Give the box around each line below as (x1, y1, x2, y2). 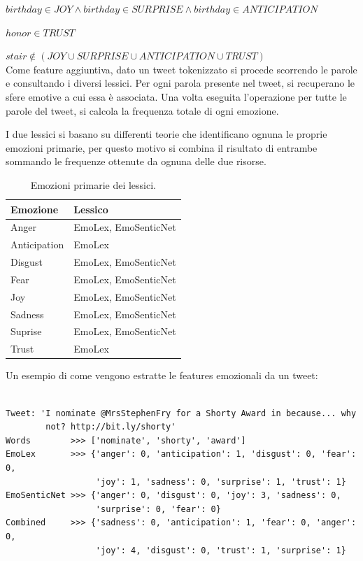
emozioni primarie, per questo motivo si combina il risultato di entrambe (6, 140, 318, 155)
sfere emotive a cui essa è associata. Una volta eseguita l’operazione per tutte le (6, 89, 347, 104)
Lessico (73, 201, 108, 216)
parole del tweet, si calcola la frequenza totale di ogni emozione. (6, 103, 279, 118)
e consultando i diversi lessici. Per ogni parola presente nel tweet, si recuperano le (6, 76, 355, 90)
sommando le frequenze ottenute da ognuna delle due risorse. (6, 154, 266, 169)
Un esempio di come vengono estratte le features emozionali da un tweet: (6, 368, 318, 383)
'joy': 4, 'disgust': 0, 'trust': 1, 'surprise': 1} (95, 545, 346, 555)
